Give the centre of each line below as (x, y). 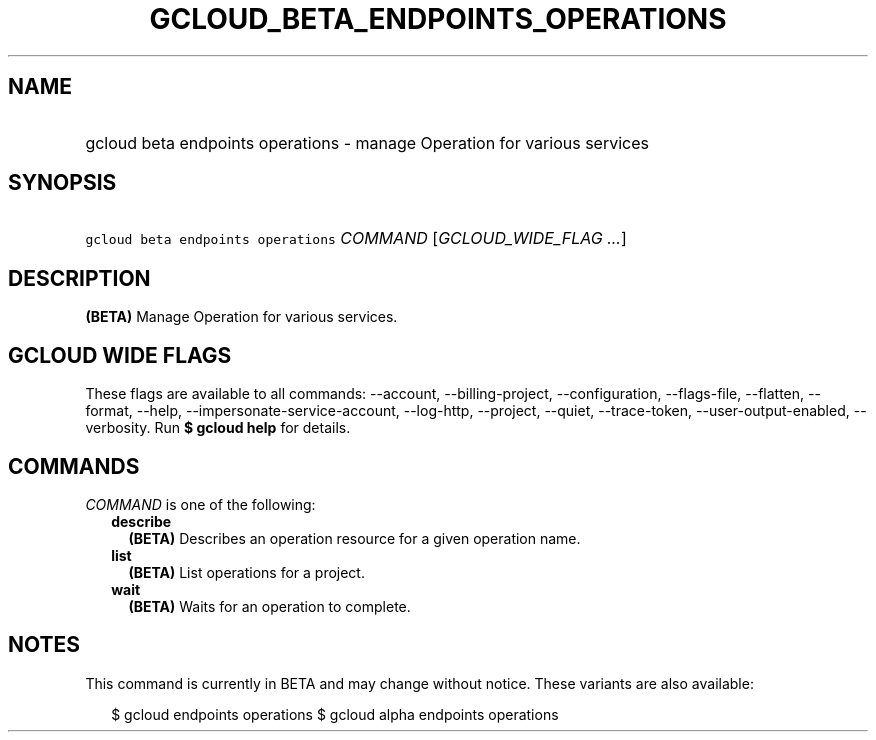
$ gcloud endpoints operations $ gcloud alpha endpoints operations (335, 714)
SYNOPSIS (62, 183)
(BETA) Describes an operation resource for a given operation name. (354, 538)
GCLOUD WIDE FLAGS (120, 355)
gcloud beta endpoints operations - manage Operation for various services (367, 142)
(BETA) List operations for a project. (246, 572)
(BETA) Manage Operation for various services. (241, 317)
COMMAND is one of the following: (200, 504)
